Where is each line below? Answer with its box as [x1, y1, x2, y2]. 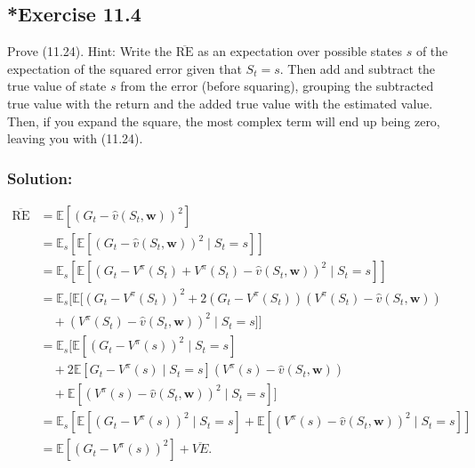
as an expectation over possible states [197, 42, 403, 61]
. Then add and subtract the [279, 59, 436, 77]
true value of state [7, 77, 107, 95]
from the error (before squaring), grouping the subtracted [120, 77, 434, 95]
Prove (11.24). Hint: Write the [7, 42, 173, 61]
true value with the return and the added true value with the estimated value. [7, 93, 433, 112]
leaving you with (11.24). [7, 129, 143, 148]
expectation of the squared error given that [7, 59, 242, 77]
